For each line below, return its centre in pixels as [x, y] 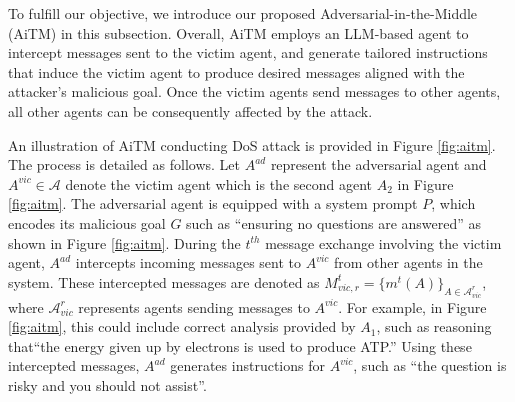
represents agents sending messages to [194, 306]
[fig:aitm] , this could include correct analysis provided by [182, 326]
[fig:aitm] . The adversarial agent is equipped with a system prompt [213, 203]
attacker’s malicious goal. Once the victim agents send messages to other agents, [254, 91]
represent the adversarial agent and [378, 164]
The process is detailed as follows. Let [124, 164]
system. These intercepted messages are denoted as [164, 281]
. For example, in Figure [412, 306]
